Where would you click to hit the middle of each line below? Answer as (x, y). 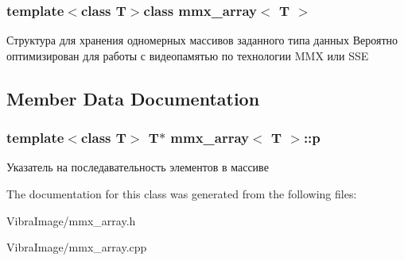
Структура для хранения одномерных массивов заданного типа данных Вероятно (202, 40)
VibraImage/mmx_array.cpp (77, 247)
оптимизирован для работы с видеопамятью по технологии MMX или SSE (188, 55)
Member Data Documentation (133, 98)
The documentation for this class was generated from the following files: (182, 194)
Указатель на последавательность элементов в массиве (138, 167)
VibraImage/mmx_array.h (71, 220)
